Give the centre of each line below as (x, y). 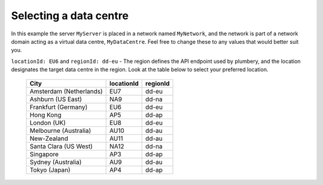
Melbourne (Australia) (60, 131)
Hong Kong (45, 115)
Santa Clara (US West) (61, 146)
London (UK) (48, 123)
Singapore (44, 154)
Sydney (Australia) (56, 162)
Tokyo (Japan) (50, 169)
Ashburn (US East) (56, 99)
